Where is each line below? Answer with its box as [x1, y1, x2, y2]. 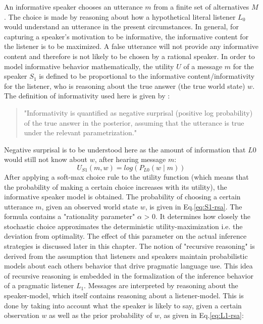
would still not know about [4, 154, 87, 165]
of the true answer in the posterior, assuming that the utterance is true [24, 117, 244, 128]
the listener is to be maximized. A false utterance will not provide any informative [4, 41, 258, 51]
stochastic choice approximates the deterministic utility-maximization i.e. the [4, 221, 243, 231]
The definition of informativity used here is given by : [4, 90, 170, 101]
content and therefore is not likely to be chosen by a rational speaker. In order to [4, 50, 255, 61]
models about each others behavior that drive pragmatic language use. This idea [4, 260, 253, 271]
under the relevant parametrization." [24, 127, 137, 138]
